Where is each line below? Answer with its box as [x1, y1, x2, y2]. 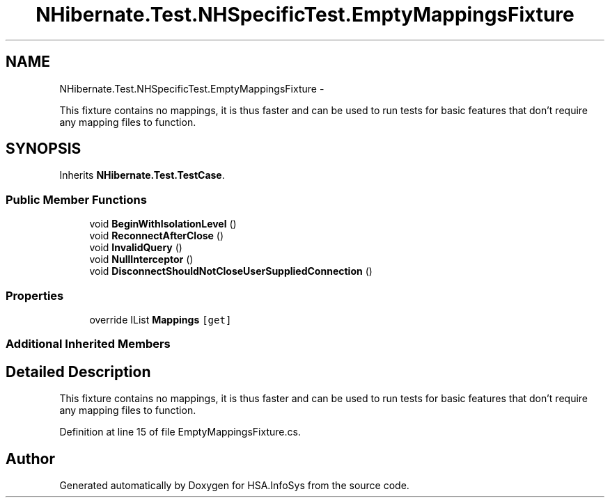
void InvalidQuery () [89, 241, 182, 254]
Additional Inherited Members [6, 337, 171, 351]
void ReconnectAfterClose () [89, 230, 224, 242]
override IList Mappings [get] [89, 313, 232, 326]
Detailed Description [6, 362, 151, 381]
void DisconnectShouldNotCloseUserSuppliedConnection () [89, 265, 373, 278]
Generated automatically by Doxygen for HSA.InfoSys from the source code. [59, 479, 409, 491]
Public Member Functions [6, 192, 147, 207]
